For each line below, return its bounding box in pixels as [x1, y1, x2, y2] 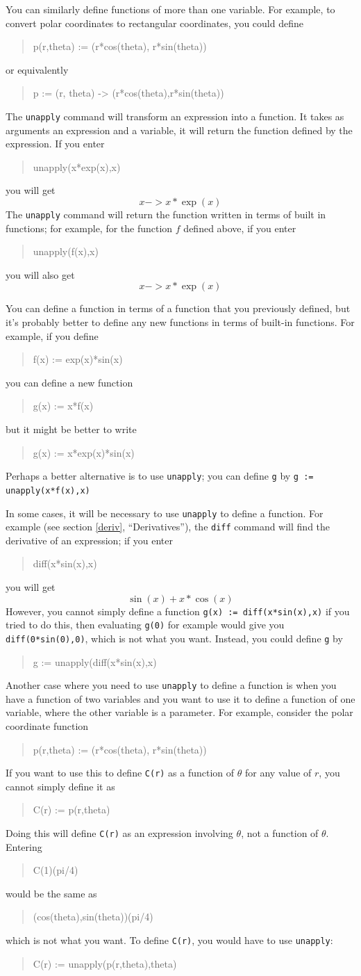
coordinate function [6, 719, 89, 733]
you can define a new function [6, 375, 133, 389]
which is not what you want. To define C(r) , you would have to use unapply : [6, 933, 333, 947]
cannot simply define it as [6, 779, 115, 793]
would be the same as [6, 886, 97, 900]
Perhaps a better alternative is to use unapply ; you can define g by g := [6, 469, 314, 483]
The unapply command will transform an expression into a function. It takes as [6, 108, 344, 123]
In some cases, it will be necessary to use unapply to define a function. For [6, 505, 324, 520]
